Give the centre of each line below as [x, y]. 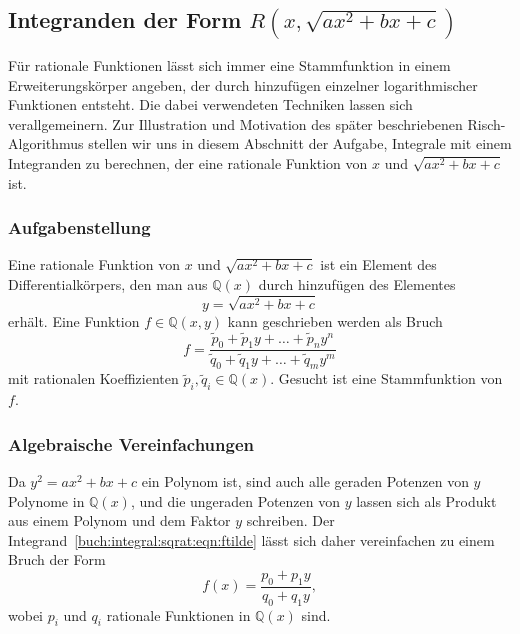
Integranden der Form [125, 19]
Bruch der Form [57, 559]
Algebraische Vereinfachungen [131, 443]
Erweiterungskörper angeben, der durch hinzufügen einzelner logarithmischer [243, 84]
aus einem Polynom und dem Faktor [119, 520]
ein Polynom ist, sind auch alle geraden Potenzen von [305, 480]
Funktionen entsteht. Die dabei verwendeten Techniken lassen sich [210, 104]
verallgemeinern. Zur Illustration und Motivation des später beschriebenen [235, 123]
